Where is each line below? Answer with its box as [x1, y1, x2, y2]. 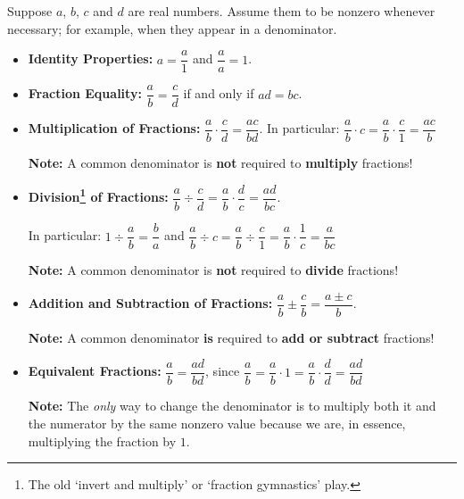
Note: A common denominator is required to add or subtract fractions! [28, 328, 435, 346]
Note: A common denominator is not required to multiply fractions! [28, 154, 413, 172]
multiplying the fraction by [28, 431, 177, 450]
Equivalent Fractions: [28, 362, 162, 380]
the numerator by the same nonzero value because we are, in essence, [28, 414, 406, 432]
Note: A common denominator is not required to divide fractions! [28, 261, 399, 279]
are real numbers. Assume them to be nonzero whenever [128, 2, 435, 20]
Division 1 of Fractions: [28, 185, 169, 206]
